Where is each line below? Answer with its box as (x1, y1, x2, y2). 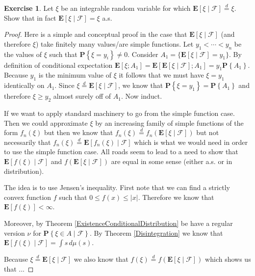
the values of (4, 49, 42, 59)
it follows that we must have (119, 70, 204, 80)
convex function (4, 192, 51, 202)
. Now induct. (121, 91, 162, 101)
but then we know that (44, 127, 113, 138)
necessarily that (4, 137, 51, 147)
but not (196, 127, 219, 138)
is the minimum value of (38, 70, 111, 80)
